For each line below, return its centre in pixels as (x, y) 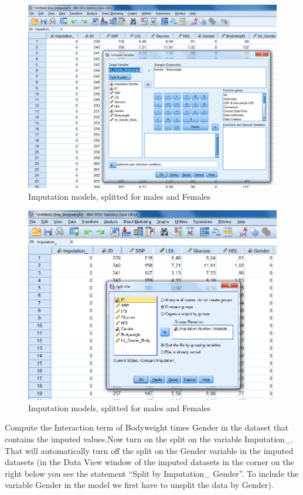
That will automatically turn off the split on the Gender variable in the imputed (149, 450)
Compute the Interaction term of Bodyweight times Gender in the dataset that (147, 427)
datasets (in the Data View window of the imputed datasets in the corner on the (149, 462)
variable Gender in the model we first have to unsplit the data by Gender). (139, 485)
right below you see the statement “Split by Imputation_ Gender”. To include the (152, 473)
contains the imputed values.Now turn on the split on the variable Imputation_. (149, 439)
